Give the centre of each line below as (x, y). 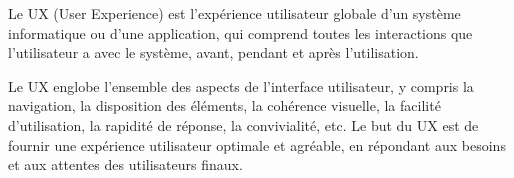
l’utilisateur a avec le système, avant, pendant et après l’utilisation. (213, 52)
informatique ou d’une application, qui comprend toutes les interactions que (240, 32)
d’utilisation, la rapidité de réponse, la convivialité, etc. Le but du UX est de (243, 124)
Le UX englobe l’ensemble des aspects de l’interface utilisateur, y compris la (241, 85)
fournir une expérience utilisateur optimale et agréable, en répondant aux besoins (257, 144)
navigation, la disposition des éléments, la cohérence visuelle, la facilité (224, 105)
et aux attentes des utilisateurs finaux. (125, 164)
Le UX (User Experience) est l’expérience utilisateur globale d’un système (234, 13)
